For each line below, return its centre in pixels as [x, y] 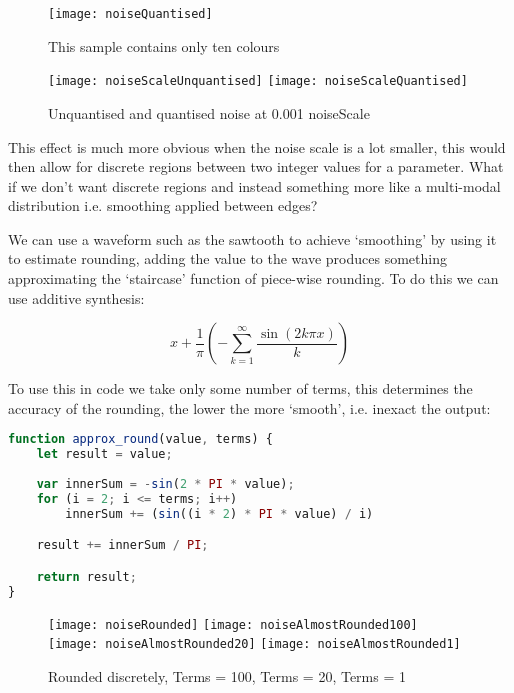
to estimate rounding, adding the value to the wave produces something [227, 258]
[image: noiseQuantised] [130, 14]
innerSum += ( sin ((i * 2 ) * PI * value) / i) [219, 513]
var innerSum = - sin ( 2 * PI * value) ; [165, 484]
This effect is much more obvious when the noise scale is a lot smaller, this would [257, 146]
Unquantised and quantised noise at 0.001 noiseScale [209, 112]
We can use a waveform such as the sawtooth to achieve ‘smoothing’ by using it [252, 238]
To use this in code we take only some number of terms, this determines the [240, 388]
